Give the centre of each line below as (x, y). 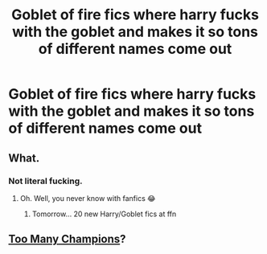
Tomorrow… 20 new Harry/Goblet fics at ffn (104, 214)
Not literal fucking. (45, 181)
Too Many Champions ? (67, 239)
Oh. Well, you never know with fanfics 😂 (88, 198)
